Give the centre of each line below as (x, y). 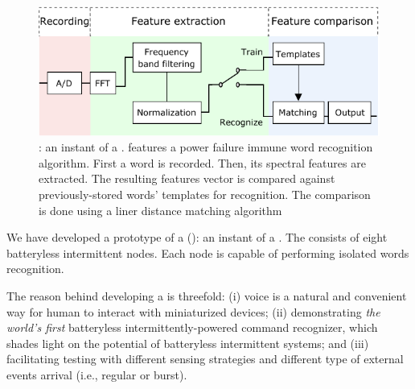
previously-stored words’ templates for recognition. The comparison (205, 194)
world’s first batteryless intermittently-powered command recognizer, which (192, 327)
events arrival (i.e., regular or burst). (97, 374)
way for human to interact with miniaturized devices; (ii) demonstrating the (193, 311)
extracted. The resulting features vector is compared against (187, 178)
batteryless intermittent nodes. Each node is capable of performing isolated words (208, 252)
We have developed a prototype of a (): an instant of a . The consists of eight (197, 237)
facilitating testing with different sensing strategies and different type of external (205, 359)
